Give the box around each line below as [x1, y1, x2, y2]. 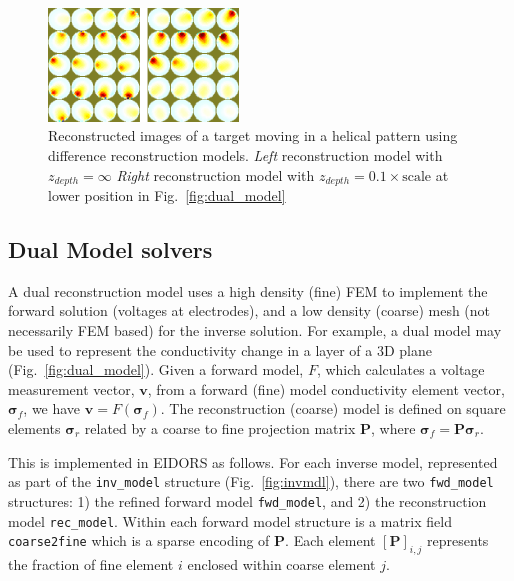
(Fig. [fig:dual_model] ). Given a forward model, [8, 359, 304, 380]
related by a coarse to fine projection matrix [84, 418, 356, 438]
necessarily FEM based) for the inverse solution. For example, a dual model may [8, 320, 502, 341]
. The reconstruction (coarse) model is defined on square [160, 398, 506, 419]
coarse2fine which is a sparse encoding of [8, 530, 270, 551]
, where [371, 418, 416, 438]
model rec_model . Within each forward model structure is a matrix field [8, 510, 452, 531]
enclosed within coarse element [187, 553, 376, 574]
